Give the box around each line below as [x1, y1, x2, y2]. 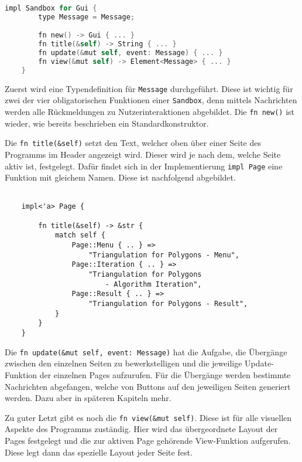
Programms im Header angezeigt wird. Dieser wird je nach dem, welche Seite [5, 148, 281, 160]
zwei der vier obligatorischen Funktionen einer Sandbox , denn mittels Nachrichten [5, 94, 297, 106]
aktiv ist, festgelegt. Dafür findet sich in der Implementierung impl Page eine [5, 159, 283, 172]
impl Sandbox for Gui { [5, 4, 97, 12]
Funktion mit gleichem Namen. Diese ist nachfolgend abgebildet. [5, 171, 236, 184]
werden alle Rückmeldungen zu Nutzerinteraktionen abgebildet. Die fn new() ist [5, 106, 294, 118]
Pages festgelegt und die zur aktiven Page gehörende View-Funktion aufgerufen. [5, 434, 291, 446]
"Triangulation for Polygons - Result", [88, 300, 248, 308]
